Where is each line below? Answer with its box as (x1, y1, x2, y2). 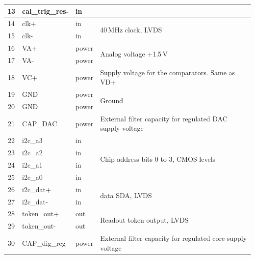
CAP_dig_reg (22, 237, 66, 248)
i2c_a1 (22, 159, 43, 170)
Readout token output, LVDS (100, 214, 189, 225)
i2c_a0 (22, 172, 43, 182)
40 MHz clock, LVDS (100, 24, 162, 34)
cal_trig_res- (22, 5, 69, 16)
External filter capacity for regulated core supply (100, 233, 247, 243)
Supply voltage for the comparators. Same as (100, 67, 235, 77)
